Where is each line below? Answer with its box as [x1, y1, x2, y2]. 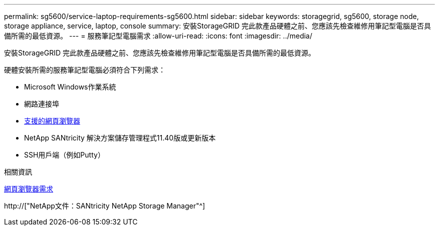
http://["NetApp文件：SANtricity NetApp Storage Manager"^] [4, 201, 205, 210]
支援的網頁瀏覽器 [24, 116, 80, 125]
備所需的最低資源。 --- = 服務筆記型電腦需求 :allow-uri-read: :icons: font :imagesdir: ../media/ [4, 31, 313, 40]
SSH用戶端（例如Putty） [24, 150, 105, 159]
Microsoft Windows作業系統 [24, 82, 116, 91]
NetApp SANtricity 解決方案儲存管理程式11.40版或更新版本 [24, 133, 216, 142]
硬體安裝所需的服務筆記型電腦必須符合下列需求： [4, 65, 165, 74]
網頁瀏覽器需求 [4, 184, 53, 193]
